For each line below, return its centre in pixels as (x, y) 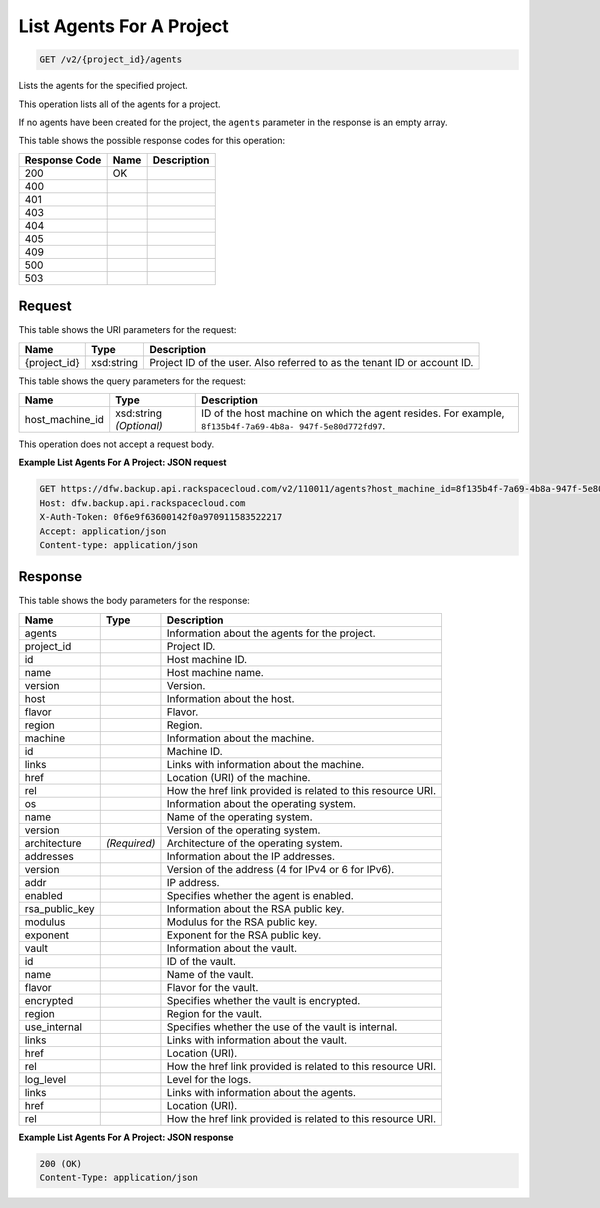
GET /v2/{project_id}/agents (111, 59)
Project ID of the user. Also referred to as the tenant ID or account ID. (311, 362)
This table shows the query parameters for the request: (132, 381)
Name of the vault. (210, 974)
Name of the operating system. (239, 817)
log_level (45, 1079)
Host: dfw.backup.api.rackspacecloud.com (142, 503)
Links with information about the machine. (265, 764)
